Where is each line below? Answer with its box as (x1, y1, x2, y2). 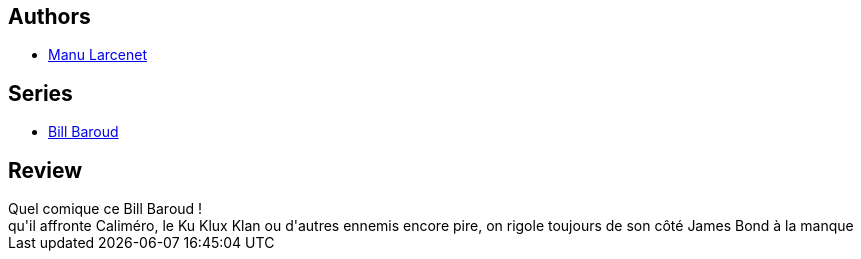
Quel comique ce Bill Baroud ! (8, 200, 203, 218)
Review (8, 157, 83, 183)
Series (8, 80, 73, 106)
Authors (8, 4, 91, 29)
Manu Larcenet (48, 46, 147, 64)
